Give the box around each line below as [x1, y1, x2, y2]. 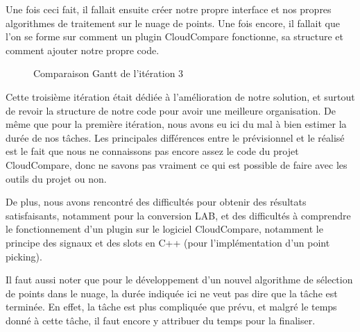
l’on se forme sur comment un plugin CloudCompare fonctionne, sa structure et [6, 29, 344, 44]
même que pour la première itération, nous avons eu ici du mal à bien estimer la [6, 117, 347, 131]
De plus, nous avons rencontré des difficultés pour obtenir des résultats [6, 194, 307, 209]
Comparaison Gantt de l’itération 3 [33, 66, 184, 81]
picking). [6, 249, 42, 263]
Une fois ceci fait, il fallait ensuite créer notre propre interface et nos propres [6, 2, 332, 16]
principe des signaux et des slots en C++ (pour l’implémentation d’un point [6, 235, 330, 249]
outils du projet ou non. [6, 171, 107, 185]
